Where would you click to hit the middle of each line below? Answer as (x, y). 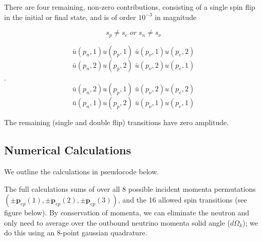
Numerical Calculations (68, 150)
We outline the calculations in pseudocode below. (82, 172)
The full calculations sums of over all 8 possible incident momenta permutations (130, 188)
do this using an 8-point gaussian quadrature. (76, 233)
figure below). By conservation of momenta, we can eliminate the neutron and (127, 213)
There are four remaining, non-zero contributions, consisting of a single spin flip (130, 7)
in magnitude (176, 17)
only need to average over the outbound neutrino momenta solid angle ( (117, 222)
